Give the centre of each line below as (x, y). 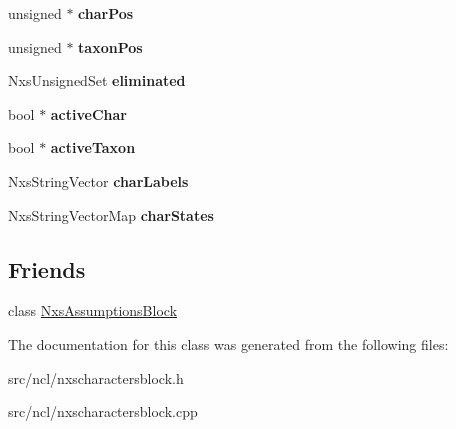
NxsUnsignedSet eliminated (97, 80)
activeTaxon (93, 147)
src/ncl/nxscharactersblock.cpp (103, 411)
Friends (47, 268)
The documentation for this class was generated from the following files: (228, 343)
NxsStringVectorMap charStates (111, 214)
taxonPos (110, 46)
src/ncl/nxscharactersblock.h (96, 377)
